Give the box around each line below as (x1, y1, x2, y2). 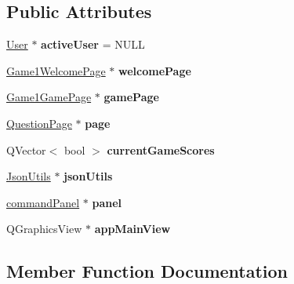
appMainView (94, 220, 171, 237)
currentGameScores (107, 141, 215, 158)
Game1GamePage (6, 89, 92, 105)
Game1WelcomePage (6, 62, 106, 78)
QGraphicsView (6, 220, 82, 237)
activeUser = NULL (41, 36, 145, 53)
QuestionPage (6, 115, 72, 131)
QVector (6, 141, 46, 158)
